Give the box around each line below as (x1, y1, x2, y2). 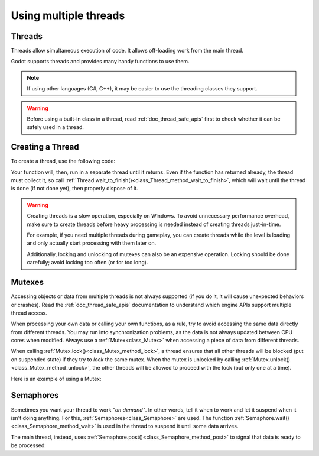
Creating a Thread (11, 142, 79, 152)
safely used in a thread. (27, 124, 84, 131)
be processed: (11, 442, 47, 449)
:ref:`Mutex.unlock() (242, 355, 291, 363)
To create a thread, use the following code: (11, 157, 116, 165)
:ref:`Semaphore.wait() (234, 414, 289, 421)
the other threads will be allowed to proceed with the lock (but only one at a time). (92, 364, 292, 371)
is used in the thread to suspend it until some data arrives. (97, 423, 239, 430)
